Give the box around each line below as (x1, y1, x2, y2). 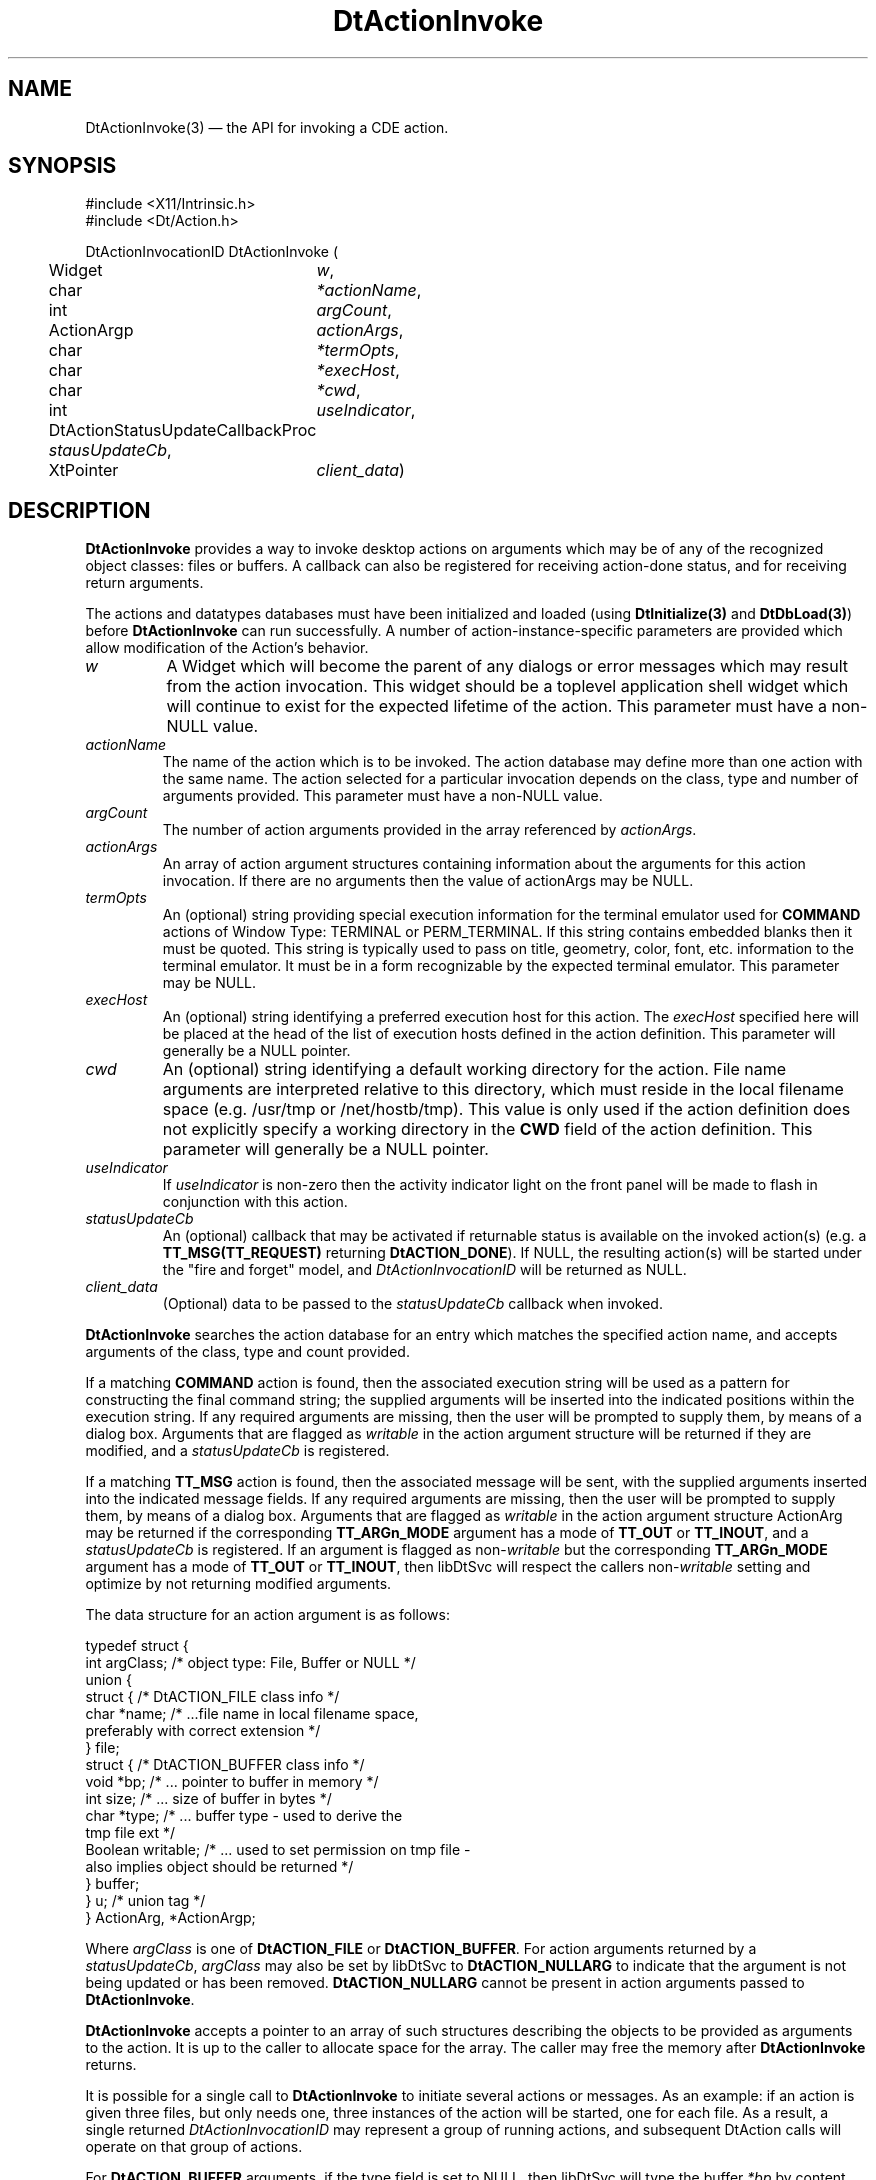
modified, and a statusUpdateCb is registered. (85, 1442, 390, 1460)
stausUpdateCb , (48, 440, 172, 461)
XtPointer (48, 460, 119, 481)
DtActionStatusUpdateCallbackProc (48, 420, 317, 441)
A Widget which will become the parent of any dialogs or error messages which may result (166, 656, 849, 677)
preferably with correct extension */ (85, 1722, 321, 1740)
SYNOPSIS (8, 153, 117, 179)
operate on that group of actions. (85, 2138, 303, 2156)
